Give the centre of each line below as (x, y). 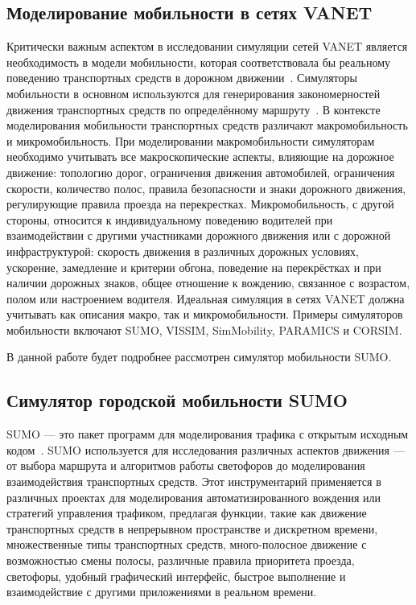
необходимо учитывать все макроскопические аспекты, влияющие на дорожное (200, 156)
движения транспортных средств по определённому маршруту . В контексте (194, 109)
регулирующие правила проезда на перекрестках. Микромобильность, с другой (200, 204)
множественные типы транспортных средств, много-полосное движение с (187, 544)
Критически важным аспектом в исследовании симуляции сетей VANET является (207, 46)
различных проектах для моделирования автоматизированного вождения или (194, 497)
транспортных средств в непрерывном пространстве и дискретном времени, (192, 528)
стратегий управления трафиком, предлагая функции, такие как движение (187, 513)
